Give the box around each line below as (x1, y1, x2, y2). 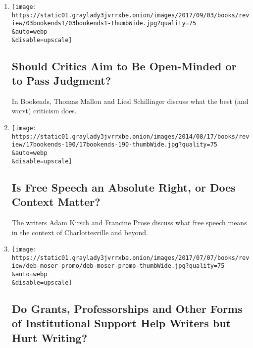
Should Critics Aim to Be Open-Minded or (11, 58, 237, 73)
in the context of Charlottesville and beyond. (11, 227, 148, 237)
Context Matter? (11, 194, 101, 209)
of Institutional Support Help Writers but (11, 315, 231, 331)
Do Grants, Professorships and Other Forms (11, 300, 243, 316)
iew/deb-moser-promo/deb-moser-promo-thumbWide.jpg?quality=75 (11, 262, 225, 270)
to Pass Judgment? (11, 73, 111, 88)
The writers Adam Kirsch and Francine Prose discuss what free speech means (11, 217, 247, 227)
